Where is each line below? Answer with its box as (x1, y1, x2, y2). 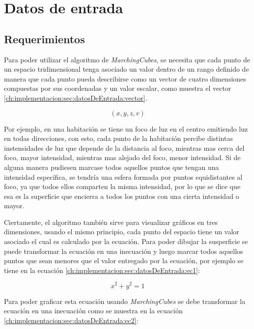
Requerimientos (4, 31, 85, 46)
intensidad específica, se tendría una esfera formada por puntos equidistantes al (4, 171, 243, 182)
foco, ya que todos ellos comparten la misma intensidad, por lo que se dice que (4, 181, 241, 192)
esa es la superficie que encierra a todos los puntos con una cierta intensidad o (4, 191, 239, 201)
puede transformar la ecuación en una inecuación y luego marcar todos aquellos (4, 246, 243, 256)
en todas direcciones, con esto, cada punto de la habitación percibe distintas (4, 133, 233, 143)
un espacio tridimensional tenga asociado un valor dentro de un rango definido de (4, 64, 249, 74)
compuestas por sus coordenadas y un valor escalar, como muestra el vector (4, 83, 231, 93)
